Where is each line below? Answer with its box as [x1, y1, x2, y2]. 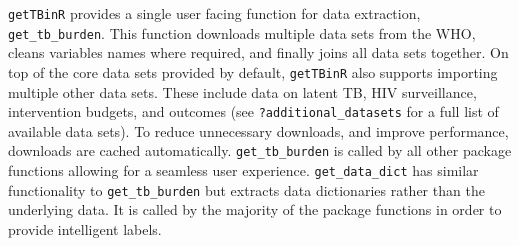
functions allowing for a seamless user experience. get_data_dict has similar [8, 160, 479, 181]
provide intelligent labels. [8, 218, 162, 239]
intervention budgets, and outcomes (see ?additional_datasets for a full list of [8, 101, 499, 122]
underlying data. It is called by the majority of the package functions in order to [8, 199, 502, 220]
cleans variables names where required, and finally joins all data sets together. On [8, 42, 509, 63]
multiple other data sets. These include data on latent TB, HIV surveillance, [8, 81, 477, 102]
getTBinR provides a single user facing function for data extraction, [8, 3, 421, 23]
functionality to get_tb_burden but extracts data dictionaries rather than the [8, 179, 485, 200]
